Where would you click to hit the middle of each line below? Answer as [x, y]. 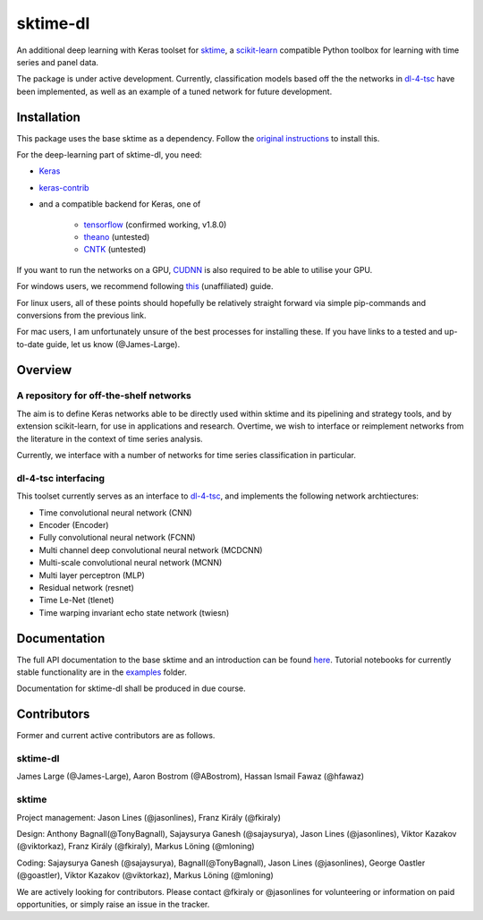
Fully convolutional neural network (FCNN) [117, 538]
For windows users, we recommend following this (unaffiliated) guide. [145, 286]
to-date [30, 344]
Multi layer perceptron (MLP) [92, 575]
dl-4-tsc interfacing [61, 478]
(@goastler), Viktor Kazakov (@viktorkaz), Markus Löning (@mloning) [145, 875]
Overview [44, 370]
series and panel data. [57, 62]
